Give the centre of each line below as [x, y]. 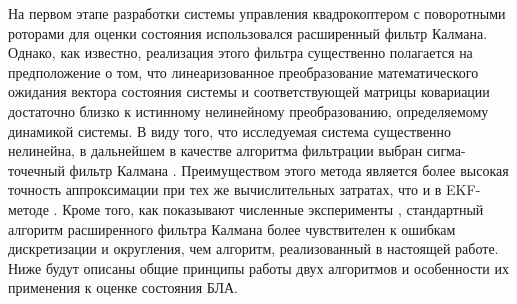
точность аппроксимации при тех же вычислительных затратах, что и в [225, 189]
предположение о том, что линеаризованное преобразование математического [243, 71]
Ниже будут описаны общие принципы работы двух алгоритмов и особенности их [258, 267]
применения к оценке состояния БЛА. [123, 287]
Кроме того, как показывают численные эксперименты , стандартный [273, 208]
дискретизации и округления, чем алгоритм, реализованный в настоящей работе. [253, 248]
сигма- [446, 150]
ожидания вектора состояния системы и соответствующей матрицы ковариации [249, 91]
